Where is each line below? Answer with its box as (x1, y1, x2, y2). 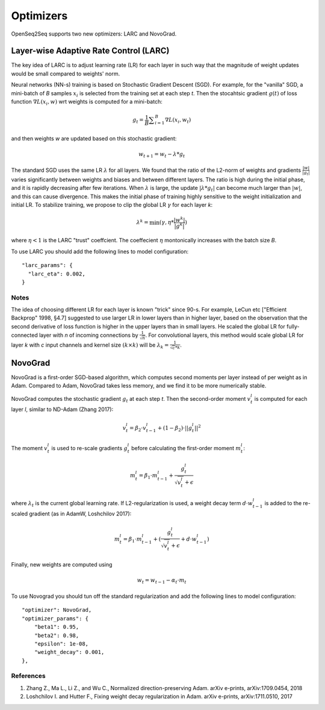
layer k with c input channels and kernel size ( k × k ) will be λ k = (11, 341, 169, 350)
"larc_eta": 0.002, (28, 270, 85, 277)
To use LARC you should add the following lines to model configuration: (11, 248, 189, 255)
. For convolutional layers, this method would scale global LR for (145, 331, 304, 339)
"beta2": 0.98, (34, 632, 79, 639)
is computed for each (254, 395, 308, 402)
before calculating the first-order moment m (131, 444, 241, 451)
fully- (286, 322, 300, 330)
